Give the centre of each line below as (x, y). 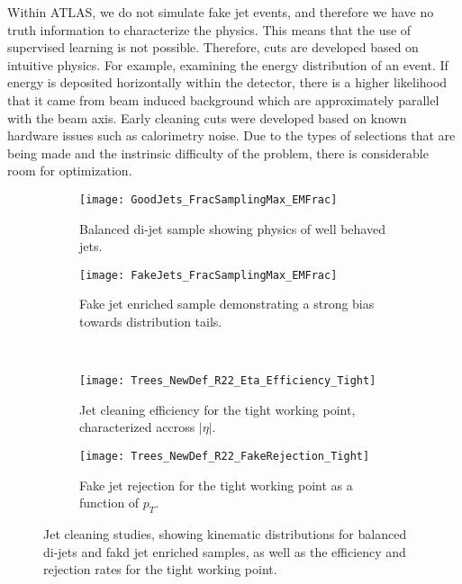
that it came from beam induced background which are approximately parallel (223, 99)
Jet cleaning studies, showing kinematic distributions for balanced (225, 534)
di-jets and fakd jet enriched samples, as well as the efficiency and (225, 551)
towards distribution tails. (151, 322)
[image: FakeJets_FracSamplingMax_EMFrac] (208, 275)
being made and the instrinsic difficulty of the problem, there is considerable (218, 153)
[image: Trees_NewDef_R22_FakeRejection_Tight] (225, 457)
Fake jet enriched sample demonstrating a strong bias (227, 304)
